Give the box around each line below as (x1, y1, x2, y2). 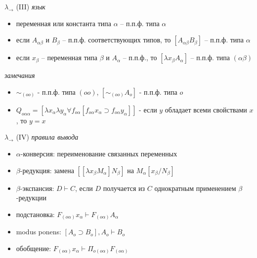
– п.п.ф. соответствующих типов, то (62, 35, 171, 45)
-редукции (16, 192, 46, 203)
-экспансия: (20, 183, 54, 193)
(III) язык (16, 1, 45, 11)
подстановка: (16, 209, 55, 219)
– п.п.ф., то (123, 52, 157, 63)
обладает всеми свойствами (165, 104, 247, 114)
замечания (4, 70, 35, 80)
